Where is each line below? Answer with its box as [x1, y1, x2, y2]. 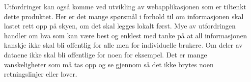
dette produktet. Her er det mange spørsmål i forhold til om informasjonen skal [4, 11, 244, 21]
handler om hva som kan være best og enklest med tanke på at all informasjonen [4, 30, 247, 40]
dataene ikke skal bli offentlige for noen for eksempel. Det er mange [4, 49, 207, 59]
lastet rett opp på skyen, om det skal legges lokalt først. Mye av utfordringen [4, 21, 236, 31]
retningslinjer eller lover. [4, 69, 77, 79]
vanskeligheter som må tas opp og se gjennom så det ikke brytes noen [4, 59, 214, 69]
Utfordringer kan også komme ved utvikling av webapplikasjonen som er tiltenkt [4, 1, 247, 11]
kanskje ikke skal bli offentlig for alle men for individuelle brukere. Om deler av [4, 40, 243, 50]
